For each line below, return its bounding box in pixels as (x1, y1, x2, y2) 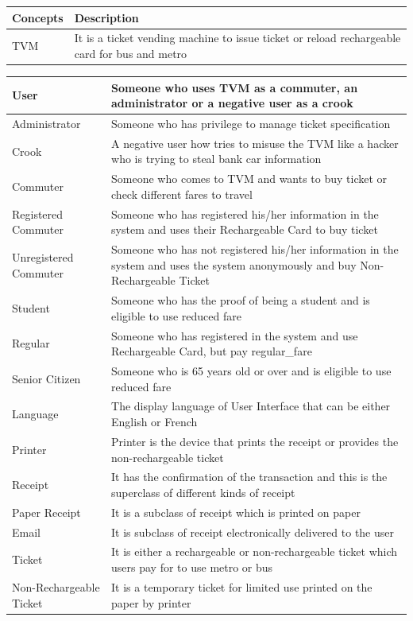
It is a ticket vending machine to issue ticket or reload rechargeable (74, 29, 401, 46)
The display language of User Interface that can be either (111, 398, 391, 414)
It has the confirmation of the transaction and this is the (111, 468, 388, 485)
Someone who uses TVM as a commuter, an (111, 79, 358, 95)
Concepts (12, 9, 64, 25)
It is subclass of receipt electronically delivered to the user (111, 523, 394, 540)
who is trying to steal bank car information (111, 150, 322, 167)
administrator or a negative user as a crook (111, 95, 353, 111)
